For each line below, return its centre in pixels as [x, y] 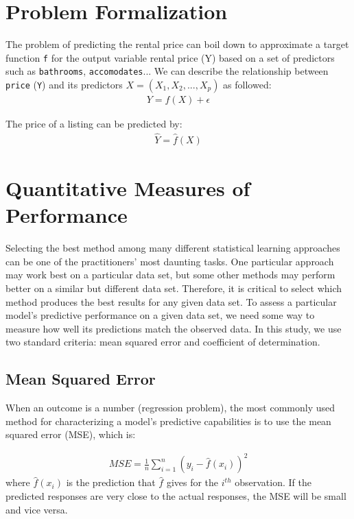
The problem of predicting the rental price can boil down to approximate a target [177, 44]
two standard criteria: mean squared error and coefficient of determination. [163, 342]
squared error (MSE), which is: [71, 434]
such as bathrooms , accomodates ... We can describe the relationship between [167, 71]
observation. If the [273, 482]
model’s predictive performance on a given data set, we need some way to [160, 315]
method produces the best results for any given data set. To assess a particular [171, 301]
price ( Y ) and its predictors [64, 85]
